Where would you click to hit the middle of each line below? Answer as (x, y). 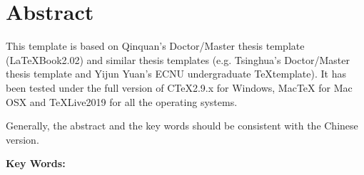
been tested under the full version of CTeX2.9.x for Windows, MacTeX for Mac (179, 87)
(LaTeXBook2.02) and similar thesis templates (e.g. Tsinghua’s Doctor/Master (178, 59)
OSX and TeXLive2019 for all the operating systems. (122, 101)
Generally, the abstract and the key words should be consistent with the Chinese (182, 126)
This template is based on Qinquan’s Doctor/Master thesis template (155, 46)
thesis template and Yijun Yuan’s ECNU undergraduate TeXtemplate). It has (176, 74)
